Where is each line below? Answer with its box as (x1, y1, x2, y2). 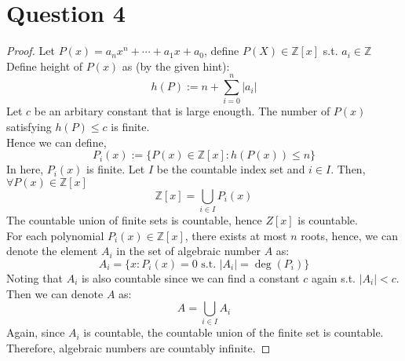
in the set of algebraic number (116, 242, 261, 259)
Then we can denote (6, 285, 104, 301)
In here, (6, 161, 44, 177)
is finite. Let (86, 161, 145, 177)
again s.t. (311, 269, 356, 286)
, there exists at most (184, 227, 287, 243)
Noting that (6, 269, 63, 286)
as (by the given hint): (122, 57, 230, 74)
